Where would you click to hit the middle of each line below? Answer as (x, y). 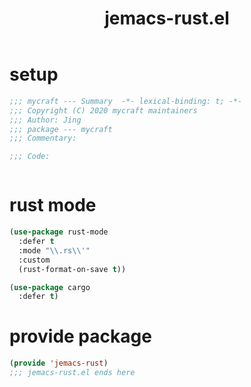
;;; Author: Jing (45, 120)
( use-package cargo (50, 287)
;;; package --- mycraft (61, 129)
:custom (34, 260)
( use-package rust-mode (59, 232)
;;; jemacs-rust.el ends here (72, 373)
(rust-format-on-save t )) (72, 269)
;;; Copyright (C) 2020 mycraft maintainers (103, 110)
